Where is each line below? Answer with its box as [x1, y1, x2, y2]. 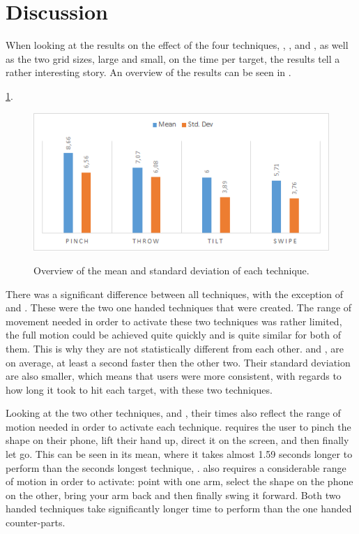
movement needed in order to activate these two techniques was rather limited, [6, 313, 342, 328]
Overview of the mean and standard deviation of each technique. [33, 262, 310, 277]
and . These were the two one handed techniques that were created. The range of [6, 300, 352, 315]
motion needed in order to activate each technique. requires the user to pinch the [6, 419, 351, 433]
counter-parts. [6, 515, 66, 530]
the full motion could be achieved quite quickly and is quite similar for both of [6, 327, 341, 342]
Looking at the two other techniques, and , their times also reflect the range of [6, 406, 341, 420]
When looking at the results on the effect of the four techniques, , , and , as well [6, 38, 349, 52]
